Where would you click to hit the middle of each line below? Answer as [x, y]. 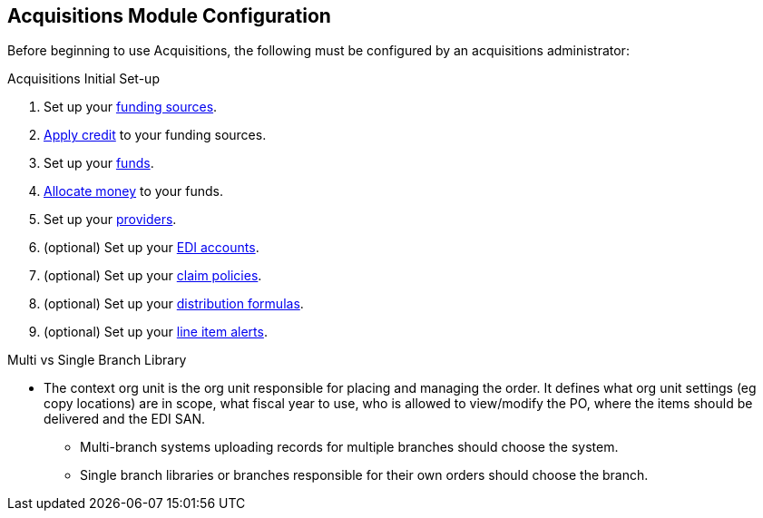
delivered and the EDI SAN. [125, 419]
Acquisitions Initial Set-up [83, 79]
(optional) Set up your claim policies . [153, 276]
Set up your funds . [99, 163]
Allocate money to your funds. [133, 191]
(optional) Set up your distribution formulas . [174, 304]
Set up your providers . [110, 220]
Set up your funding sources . [131, 107]
